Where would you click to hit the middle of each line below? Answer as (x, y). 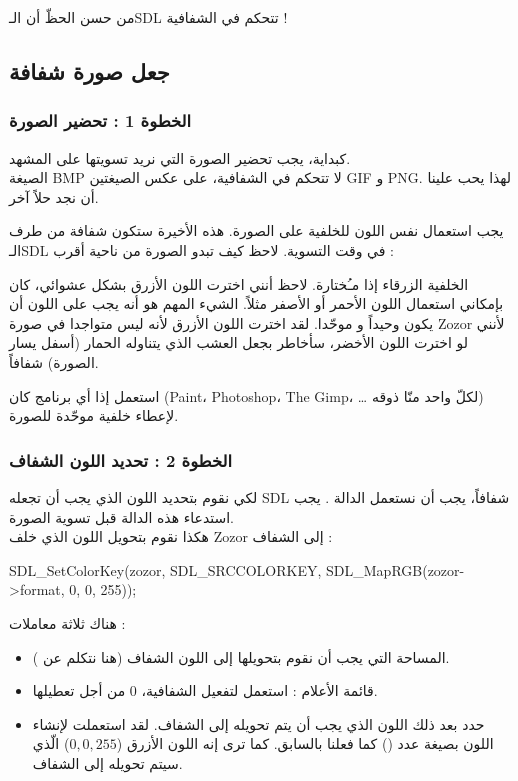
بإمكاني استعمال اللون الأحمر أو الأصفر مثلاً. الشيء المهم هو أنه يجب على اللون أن (256, 303)
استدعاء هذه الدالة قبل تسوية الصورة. (122, 516)
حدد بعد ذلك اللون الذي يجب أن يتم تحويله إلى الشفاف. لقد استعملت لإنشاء (258, 723)
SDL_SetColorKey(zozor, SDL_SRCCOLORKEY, (165, 569)
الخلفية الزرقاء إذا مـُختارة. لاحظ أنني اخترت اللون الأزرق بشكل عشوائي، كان (239, 283)
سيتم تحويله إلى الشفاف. (107, 762)
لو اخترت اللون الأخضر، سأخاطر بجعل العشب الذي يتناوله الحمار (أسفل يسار (238, 342)
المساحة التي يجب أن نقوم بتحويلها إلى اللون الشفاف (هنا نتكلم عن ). (241, 656)
